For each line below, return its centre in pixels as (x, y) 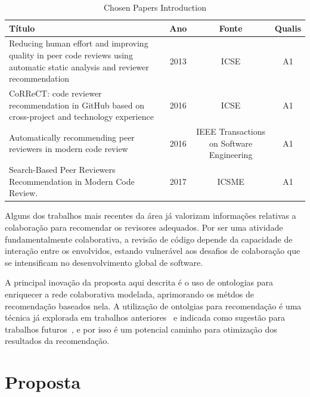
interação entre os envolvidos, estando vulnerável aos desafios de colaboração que (153, 251)
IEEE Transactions (231, 131)
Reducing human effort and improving (79, 43)
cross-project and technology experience (81, 117)
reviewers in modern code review (69, 149)
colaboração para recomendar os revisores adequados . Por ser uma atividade (144, 227)
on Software (231, 143)
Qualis (288, 28)
